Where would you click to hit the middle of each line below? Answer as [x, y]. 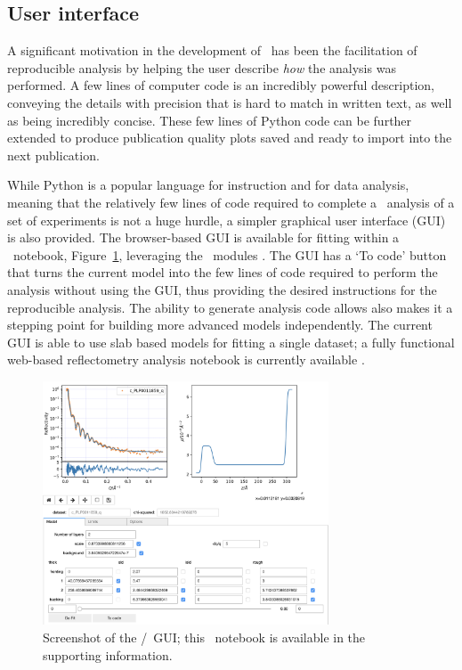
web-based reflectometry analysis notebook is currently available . [186, 360]
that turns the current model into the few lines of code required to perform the [223, 272]
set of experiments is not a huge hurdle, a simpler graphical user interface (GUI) [227, 220]
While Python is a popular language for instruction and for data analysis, [208, 185]
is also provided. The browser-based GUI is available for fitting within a [203, 237]
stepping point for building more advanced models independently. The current [220, 325]
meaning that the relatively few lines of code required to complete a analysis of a [231, 202]
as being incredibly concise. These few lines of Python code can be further [210, 120]
